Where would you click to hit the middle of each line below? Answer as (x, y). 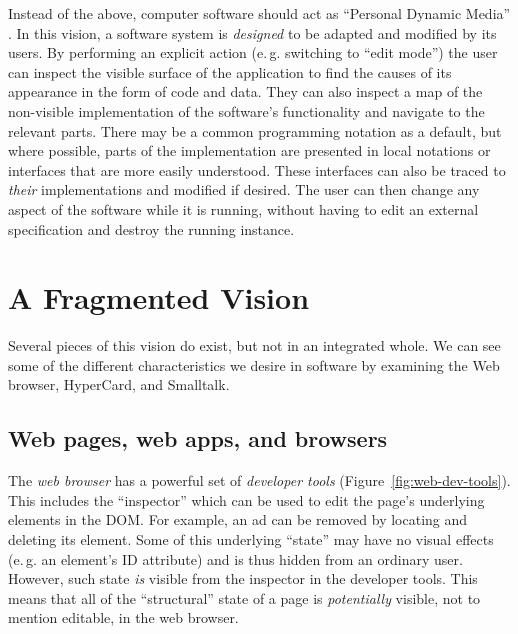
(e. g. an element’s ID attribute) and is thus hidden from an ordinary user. (235, 558)
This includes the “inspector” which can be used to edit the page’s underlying (246, 499)
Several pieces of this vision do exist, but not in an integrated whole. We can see (254, 345)
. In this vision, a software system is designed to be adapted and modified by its (252, 32)
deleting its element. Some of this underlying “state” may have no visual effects (251, 539)
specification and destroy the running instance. (151, 228)
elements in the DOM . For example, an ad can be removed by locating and (238, 519)
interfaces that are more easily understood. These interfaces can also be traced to (257, 169)
